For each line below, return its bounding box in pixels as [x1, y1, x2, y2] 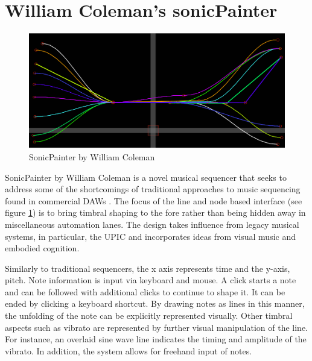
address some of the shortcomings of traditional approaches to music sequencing [5, 183, 301, 195]
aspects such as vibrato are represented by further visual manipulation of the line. [5, 321, 308, 333]
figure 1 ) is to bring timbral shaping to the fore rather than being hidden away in [5, 206, 306, 219]
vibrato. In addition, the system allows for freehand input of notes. [5, 344, 252, 357]
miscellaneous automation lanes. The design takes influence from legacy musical [5, 218, 299, 230]
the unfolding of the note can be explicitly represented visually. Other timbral [5, 309, 293, 322]
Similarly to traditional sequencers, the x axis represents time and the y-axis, [5, 262, 290, 274]
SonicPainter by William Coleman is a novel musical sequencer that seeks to [5, 171, 287, 183]
